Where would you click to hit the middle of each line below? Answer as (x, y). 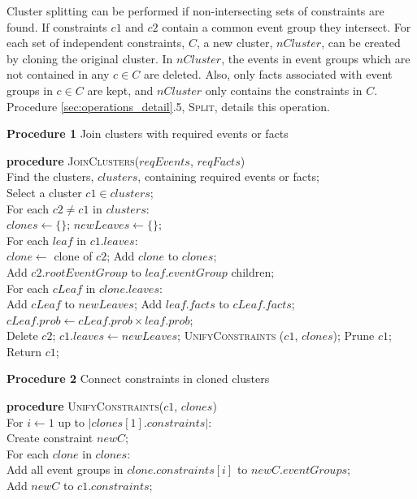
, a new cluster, (235, 43)
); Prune (354, 336)
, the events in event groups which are (316, 58)
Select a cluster (44, 192)
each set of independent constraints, (96, 43)
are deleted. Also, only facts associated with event (268, 74)
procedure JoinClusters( (73, 160)
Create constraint (50, 438)
